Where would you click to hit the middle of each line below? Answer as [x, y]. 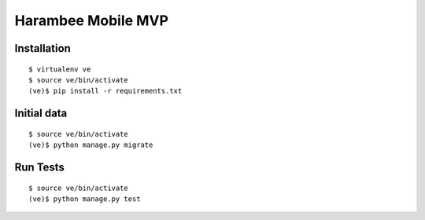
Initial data [41, 114]
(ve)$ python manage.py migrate [91, 145]
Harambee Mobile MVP [92, 20]
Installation [42, 48]
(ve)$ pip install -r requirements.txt [105, 91]
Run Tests [39, 167]
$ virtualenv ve [60, 69]
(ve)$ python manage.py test [85, 199]
